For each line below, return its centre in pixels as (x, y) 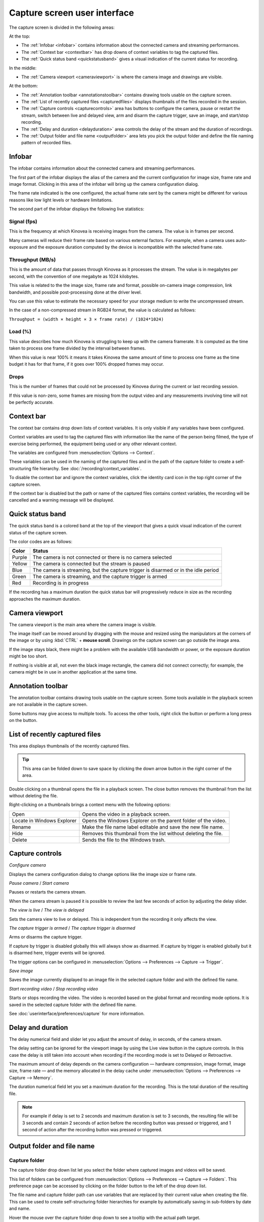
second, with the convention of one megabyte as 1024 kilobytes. (74, 276)
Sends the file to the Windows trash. (124, 840)
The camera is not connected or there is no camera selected (102, 557)
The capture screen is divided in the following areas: (62, 27)
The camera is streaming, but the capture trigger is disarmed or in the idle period (126, 570)
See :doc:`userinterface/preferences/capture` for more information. (77, 1013)
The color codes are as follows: (41, 542)
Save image (21, 971)
